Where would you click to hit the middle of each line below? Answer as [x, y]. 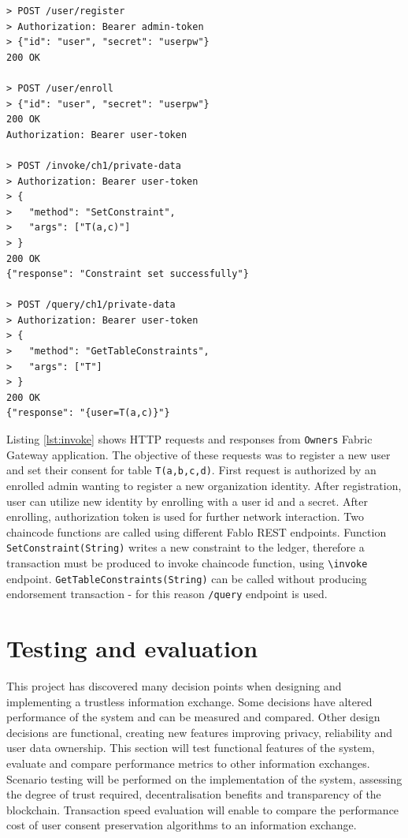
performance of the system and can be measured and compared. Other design [193, 717]
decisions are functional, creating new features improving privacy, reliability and [200, 732]
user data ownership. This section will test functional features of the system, [191, 748]
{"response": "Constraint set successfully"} [128, 274]
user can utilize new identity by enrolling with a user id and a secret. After [187, 501]
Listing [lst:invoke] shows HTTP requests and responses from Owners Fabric [189, 439]
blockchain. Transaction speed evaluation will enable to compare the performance [203, 809]
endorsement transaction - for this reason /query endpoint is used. [167, 594]
